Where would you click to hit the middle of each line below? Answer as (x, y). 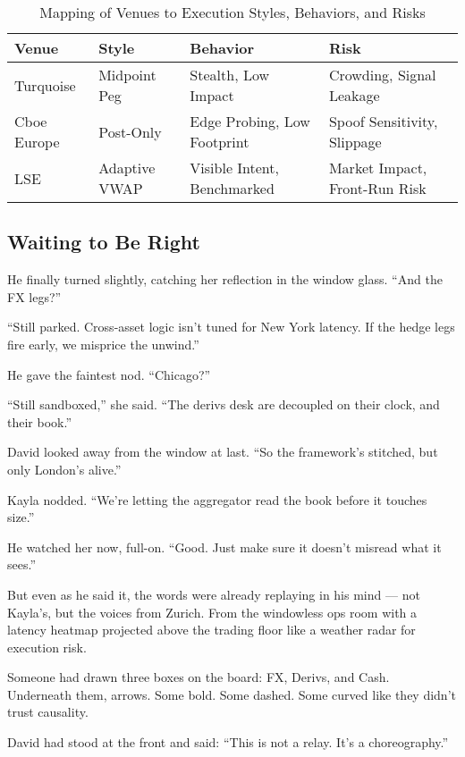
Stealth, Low (230, 75)
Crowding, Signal (382, 75)
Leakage (354, 95)
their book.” (40, 421)
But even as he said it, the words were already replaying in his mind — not (214, 594)
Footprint (220, 142)
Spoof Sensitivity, (383, 121)
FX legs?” (34, 296)
